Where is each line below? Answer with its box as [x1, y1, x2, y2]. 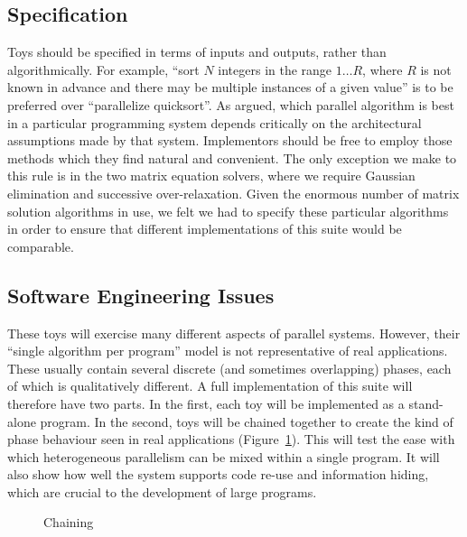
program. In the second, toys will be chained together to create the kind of [40, 412, 453, 431]
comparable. [7, 236, 74, 255]
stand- [408, 393, 444, 412]
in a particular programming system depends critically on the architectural [7, 113, 422, 132]
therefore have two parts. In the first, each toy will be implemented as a [7, 393, 405, 412]
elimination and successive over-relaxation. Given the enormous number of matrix [7, 183, 460, 202]
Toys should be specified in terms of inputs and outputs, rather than [7, 42, 387, 61]
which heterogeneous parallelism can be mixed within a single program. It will [7, 447, 440, 466]
